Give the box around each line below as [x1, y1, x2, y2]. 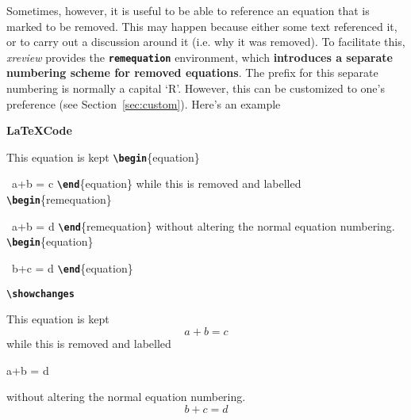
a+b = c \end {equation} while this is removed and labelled [11, 175, 302, 192]
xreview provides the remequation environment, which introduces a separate [6, 48, 393, 65]
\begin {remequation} [6, 191, 112, 208]
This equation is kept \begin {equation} [6, 148, 200, 165]
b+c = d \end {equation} [11, 260, 133, 277]
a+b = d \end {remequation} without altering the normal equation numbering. [11, 217, 395, 234]
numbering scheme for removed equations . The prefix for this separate [6, 64, 378, 81]
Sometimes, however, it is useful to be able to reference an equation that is [6, 2, 370, 18]
